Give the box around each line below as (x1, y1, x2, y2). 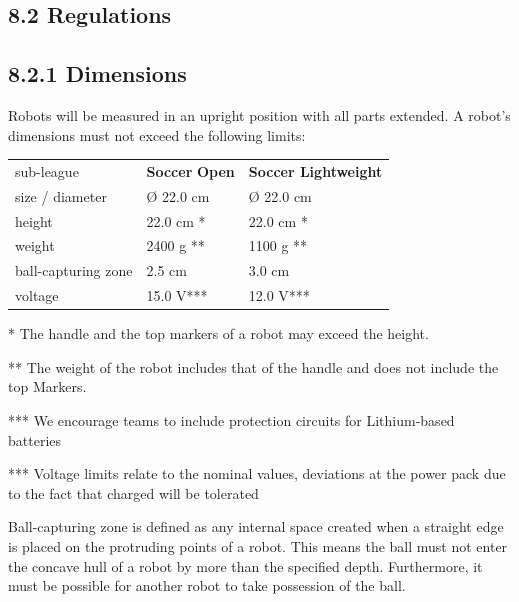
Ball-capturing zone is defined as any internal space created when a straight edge (8, 516, 504, 537)
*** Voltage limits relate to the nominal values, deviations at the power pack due (8, 463, 506, 484)
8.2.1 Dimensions (8, 58, 187, 89)
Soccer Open (146, 160, 235, 181)
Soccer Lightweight (248, 160, 383, 181)
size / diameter (15, 185, 107, 206)
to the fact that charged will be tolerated (8, 482, 259, 503)
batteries (8, 429, 62, 450)
